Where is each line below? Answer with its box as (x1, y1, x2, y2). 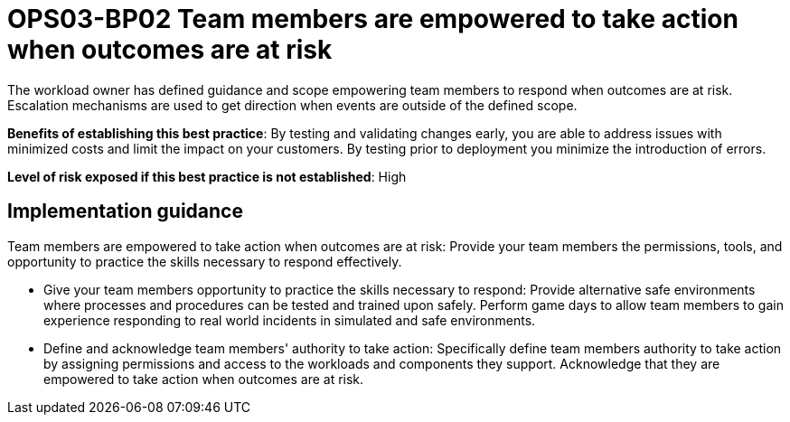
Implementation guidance (7, 200, 243, 223)
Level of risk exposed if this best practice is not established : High (7, 168, 407, 184)
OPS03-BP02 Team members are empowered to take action (7, 4, 738, 34)
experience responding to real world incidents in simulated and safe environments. (43, 312, 536, 328)
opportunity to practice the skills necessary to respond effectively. (7, 253, 402, 269)
